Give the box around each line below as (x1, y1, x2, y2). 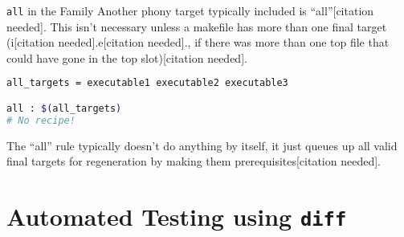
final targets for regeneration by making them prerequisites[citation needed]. (6, 153, 381, 170)
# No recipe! (6, 114, 75, 126)
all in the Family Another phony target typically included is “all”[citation (6, 2, 374, 18)
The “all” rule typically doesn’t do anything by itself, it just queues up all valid (6, 137, 398, 153)
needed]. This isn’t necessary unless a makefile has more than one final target (6, 18, 387, 35)
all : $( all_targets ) (6, 102, 122, 114)
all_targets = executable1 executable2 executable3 (6, 77, 288, 89)
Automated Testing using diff (6, 200, 347, 233)
